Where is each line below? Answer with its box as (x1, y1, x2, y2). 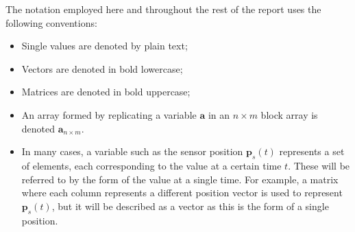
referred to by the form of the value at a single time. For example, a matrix (21, 172, 339, 186)
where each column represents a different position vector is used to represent (21, 185, 343, 200)
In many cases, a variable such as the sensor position (21, 144, 243, 159)
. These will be (288, 158, 350, 172)
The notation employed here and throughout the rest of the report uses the (5, 2, 321, 16)
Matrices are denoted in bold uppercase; (21, 84, 191, 99)
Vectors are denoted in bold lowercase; (21, 61, 183, 76)
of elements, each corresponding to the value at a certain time (21, 158, 282, 172)
